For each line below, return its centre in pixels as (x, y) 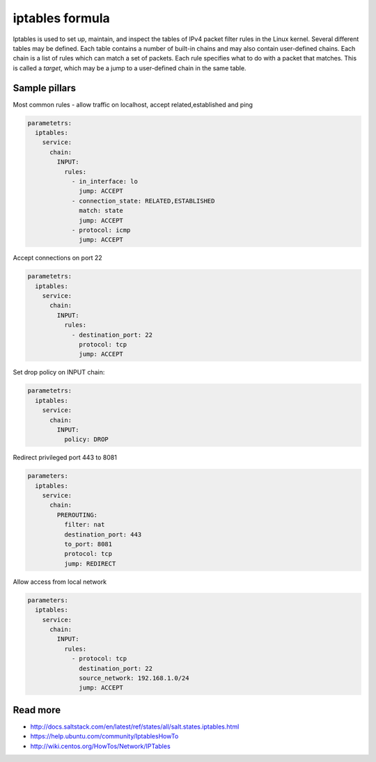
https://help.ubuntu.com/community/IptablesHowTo (104, 736)
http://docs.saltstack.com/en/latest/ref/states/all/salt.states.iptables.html (135, 727)
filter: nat (84, 525)
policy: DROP (86, 439)
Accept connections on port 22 (57, 258)
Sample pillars (45, 88)
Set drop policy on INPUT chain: (59, 372)
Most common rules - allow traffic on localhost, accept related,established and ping (133, 104)
